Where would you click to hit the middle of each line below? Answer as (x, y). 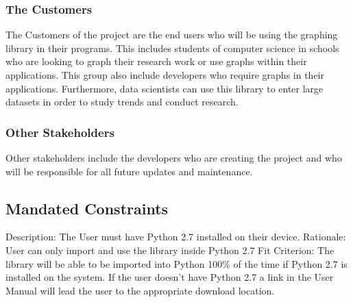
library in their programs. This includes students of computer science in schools (172, 48)
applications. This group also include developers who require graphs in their (165, 75)
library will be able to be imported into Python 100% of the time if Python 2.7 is (176, 263)
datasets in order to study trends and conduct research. (122, 102)
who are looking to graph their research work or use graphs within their (156, 61)
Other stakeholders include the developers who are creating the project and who (174, 158)
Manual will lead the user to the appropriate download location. (140, 290)
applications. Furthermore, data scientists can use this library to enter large (165, 88)
